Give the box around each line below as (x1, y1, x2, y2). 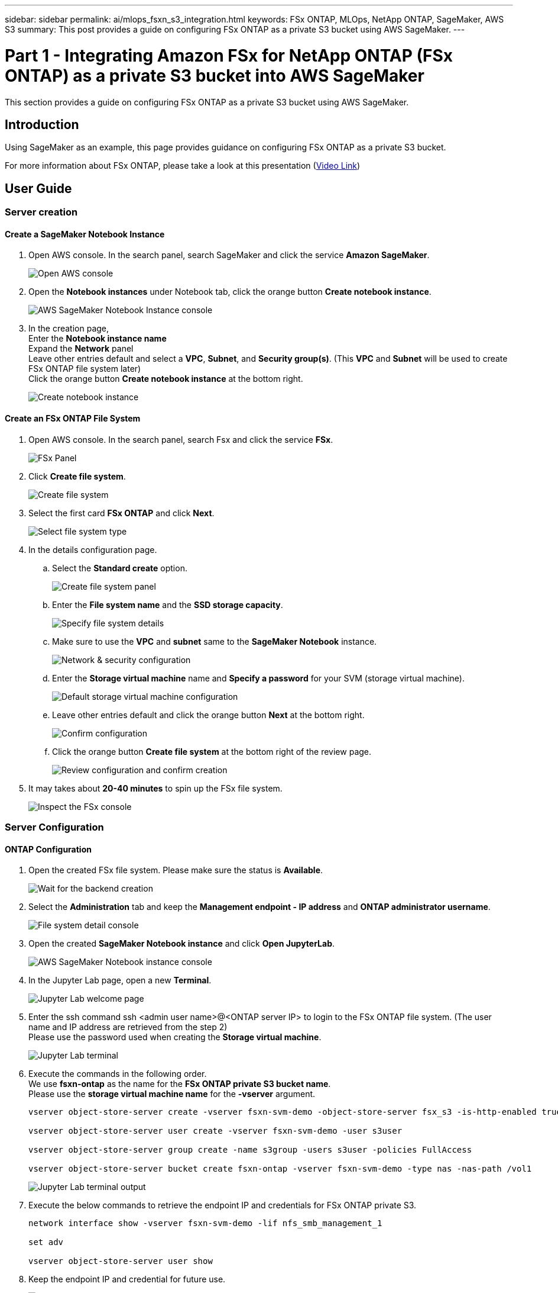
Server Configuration (5, 821, 104, 833)
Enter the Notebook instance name (28, 333, 167, 344)
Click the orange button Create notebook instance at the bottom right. (28, 374, 303, 384)
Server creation (5, 206, 78, 218)
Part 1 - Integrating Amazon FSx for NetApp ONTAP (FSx (5, 45, 453, 66)
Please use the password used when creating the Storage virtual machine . (28, 1032, 322, 1043)
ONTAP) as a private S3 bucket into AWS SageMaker (5, 65, 424, 86)
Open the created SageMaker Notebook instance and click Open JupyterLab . (28, 938, 335, 949)
